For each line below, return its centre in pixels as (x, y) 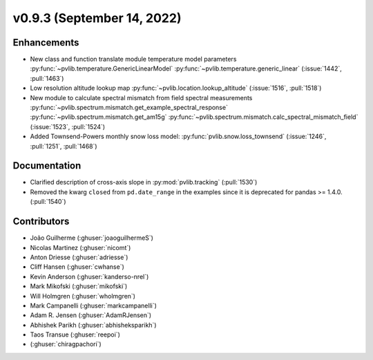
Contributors (41, 221)
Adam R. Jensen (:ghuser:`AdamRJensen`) (91, 315)
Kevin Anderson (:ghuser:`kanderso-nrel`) (89, 276)
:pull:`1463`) (47, 78)
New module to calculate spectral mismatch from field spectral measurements (141, 97)
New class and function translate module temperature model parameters (133, 59)
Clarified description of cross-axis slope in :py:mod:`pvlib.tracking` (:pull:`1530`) (144, 182)
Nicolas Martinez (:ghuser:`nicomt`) (80, 247)
